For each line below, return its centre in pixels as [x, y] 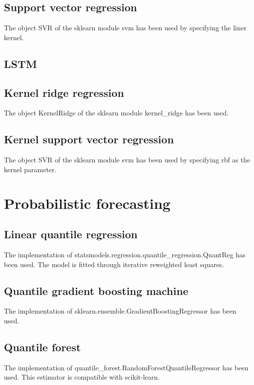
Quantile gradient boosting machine [96, 290]
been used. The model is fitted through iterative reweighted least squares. [114, 264]
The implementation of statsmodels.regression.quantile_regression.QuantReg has [125, 254]
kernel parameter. [30, 169]
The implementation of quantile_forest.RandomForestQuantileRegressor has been [126, 367]
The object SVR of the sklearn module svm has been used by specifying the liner [125, 28]
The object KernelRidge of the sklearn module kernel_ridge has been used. [116, 113]
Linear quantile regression [71, 234]
